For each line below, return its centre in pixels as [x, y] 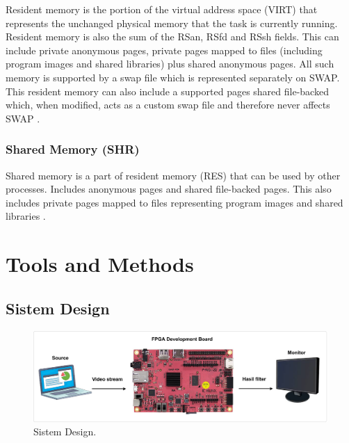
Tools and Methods [100, 264]
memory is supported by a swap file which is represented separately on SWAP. [173, 77]
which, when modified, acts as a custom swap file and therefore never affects [168, 105]
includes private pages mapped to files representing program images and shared [174, 202]
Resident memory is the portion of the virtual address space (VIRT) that [162, 9]
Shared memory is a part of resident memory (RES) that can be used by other [173, 175]
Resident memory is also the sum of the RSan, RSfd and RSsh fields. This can [172, 37]
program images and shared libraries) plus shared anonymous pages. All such [170, 64]
